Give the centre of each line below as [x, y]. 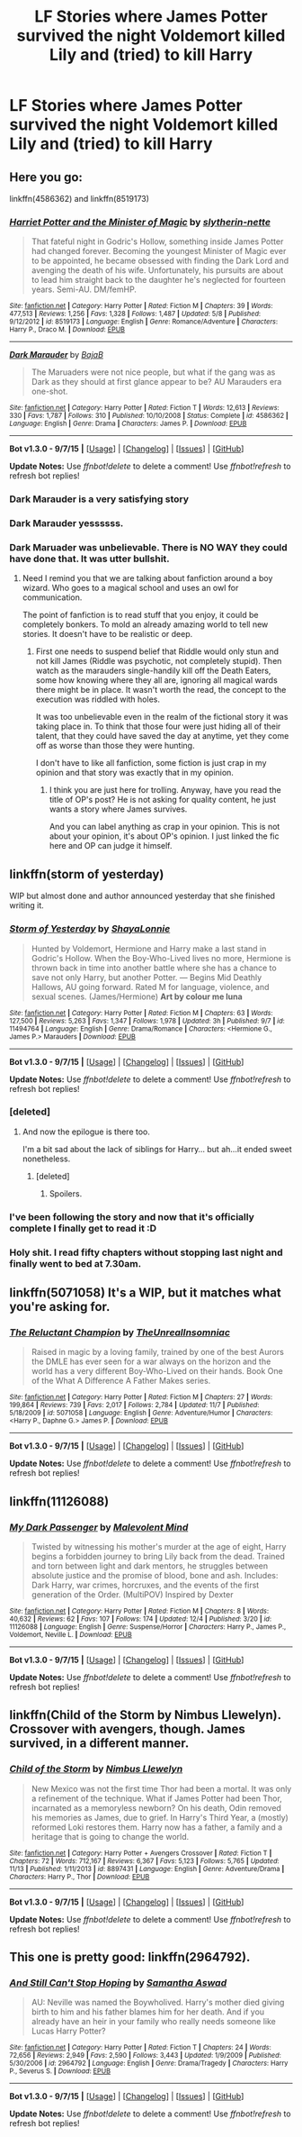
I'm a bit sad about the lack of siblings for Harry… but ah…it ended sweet [157, 1149]
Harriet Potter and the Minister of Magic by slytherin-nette [140, 222]
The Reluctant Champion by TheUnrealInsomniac [120, 1332]
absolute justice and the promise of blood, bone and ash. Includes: [155, 1576]
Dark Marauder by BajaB [56, 355]
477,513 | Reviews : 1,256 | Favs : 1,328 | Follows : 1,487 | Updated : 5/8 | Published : [135, 314]
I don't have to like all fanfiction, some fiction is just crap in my [151, 763]
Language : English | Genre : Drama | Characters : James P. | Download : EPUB [128, 424]
